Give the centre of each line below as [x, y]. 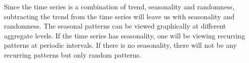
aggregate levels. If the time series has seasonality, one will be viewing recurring [124, 35]
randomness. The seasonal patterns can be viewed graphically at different [115, 26]
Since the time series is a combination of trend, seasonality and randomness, [119, 6]
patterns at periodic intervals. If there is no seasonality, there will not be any [121, 45]
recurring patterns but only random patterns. [73, 54]
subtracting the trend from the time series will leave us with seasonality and [119, 16]
